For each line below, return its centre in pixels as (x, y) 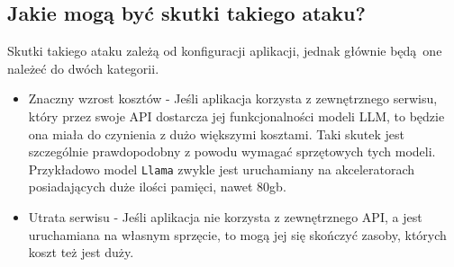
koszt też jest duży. (81, 252)
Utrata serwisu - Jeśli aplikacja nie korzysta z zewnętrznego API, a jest (225, 217)
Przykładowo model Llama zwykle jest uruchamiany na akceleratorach (222, 169)
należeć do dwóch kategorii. (83, 68)
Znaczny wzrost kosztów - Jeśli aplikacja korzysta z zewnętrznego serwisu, (233, 98)
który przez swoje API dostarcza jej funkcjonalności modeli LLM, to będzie (236, 116)
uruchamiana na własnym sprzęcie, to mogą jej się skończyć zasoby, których (237, 234)
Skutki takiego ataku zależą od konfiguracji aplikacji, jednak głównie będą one (225, 51)
